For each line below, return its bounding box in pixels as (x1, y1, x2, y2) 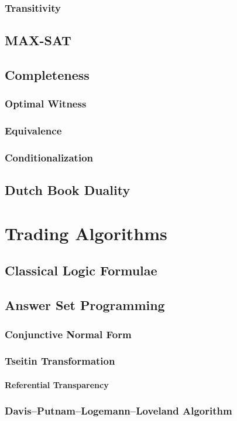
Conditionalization (5, 150, 93, 165)
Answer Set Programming (5, 296, 165, 314)
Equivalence (5, 123, 62, 138)
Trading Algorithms (5, 221, 167, 245)
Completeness (5, 66, 90, 84)
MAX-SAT (5, 31, 71, 49)
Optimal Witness (5, 96, 87, 111)
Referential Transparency (5, 378, 109, 390)
